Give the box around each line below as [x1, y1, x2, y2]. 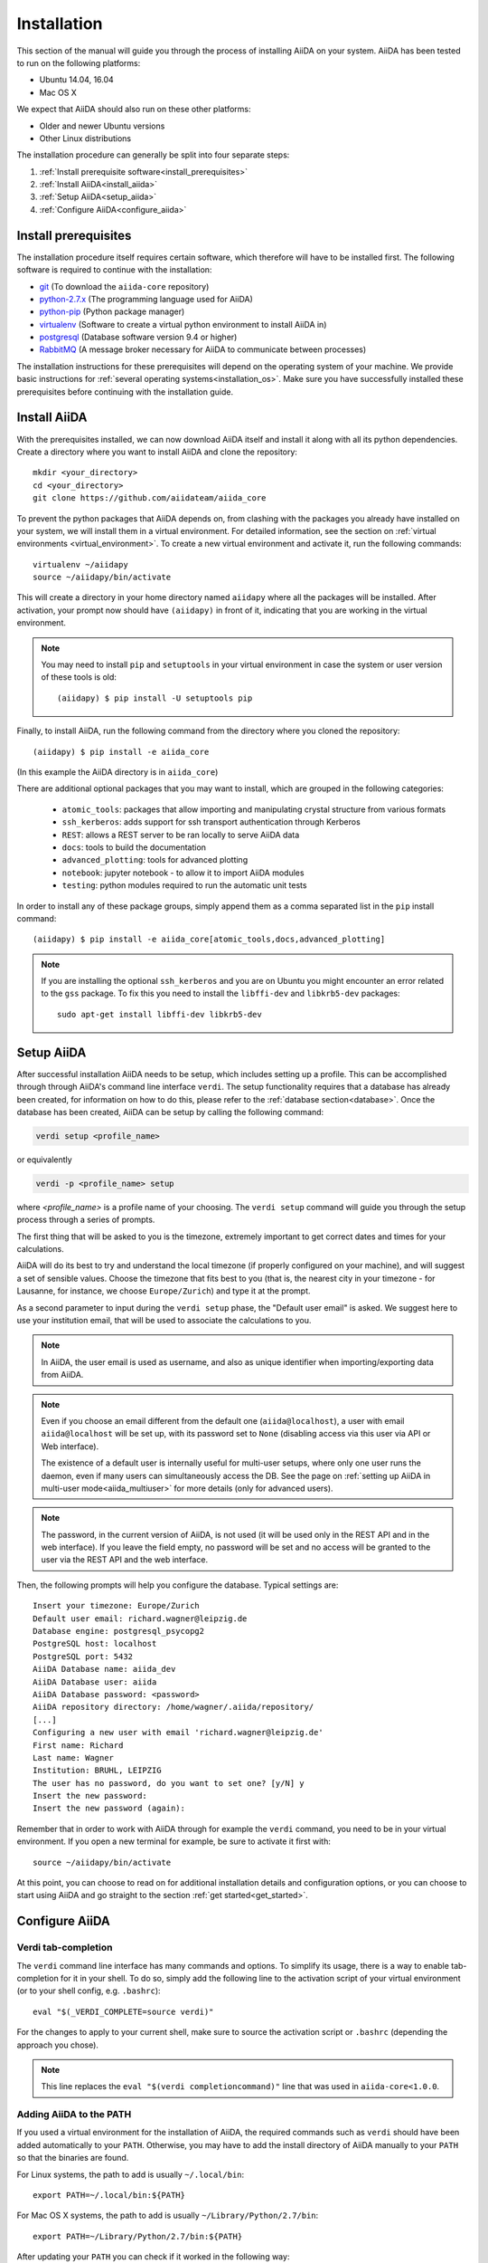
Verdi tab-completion [16, 1942, 113, 1954]
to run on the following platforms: [16, 57, 141, 68]
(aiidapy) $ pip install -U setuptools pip [57, 692, 253, 703]
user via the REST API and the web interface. [41, 1554, 208, 1565]
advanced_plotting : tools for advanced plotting [61, 855, 249, 865]
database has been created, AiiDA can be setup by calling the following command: [16, 1106, 324, 1117]
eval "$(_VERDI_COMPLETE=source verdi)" [33, 2006, 214, 2017]
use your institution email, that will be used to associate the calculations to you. [16, 1314, 312, 1325]
